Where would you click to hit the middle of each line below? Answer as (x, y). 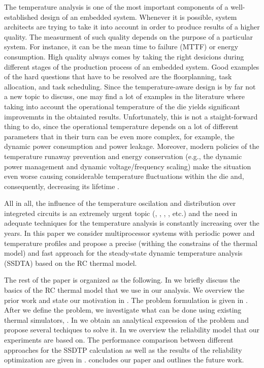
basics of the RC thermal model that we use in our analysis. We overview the (124, 290)
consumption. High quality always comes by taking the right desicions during (124, 56)
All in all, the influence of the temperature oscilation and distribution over (120, 203)
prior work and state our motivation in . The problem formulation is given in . (126, 300)
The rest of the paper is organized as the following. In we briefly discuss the (122, 280)
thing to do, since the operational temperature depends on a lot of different (121, 126)
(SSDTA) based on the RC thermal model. (71, 263)
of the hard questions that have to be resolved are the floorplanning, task (118, 76)
